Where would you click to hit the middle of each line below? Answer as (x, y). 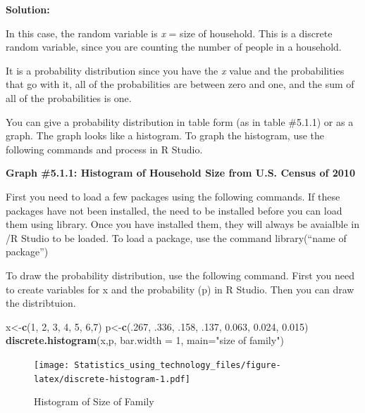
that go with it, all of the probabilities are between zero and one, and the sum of (180, 84)
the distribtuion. (41, 303)
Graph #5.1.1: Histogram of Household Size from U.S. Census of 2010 (180, 173)
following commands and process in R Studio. (104, 149)
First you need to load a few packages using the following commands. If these (173, 196)
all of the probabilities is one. (69, 97)
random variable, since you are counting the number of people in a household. (174, 47)
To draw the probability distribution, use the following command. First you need (180, 275)
